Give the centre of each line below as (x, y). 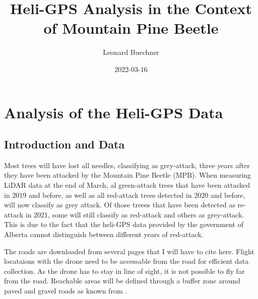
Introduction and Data (64, 144)
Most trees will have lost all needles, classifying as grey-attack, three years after (127, 165)
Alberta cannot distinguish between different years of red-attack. (104, 234)
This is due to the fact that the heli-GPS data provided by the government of (124, 224)
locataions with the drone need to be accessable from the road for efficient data (126, 261)
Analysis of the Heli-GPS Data (114, 112)
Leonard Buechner (131, 52)
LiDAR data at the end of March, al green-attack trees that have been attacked (127, 185)
